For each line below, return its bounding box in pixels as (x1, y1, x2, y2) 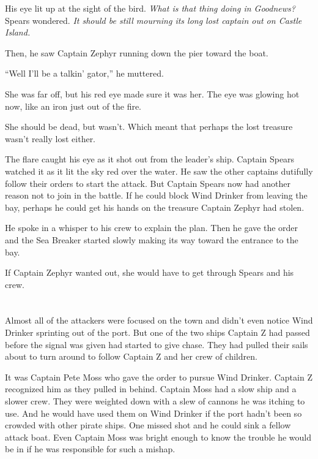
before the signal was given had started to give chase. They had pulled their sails (5, 338, 308, 351)
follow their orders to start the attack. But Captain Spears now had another (5, 176, 290, 189)
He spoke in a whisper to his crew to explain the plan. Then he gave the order (5, 221, 298, 234)
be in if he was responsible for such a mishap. (5, 442, 176, 455)
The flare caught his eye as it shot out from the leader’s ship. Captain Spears (5, 153, 295, 165)
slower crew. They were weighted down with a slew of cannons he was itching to (5, 395, 305, 408)
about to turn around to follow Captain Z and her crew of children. (5, 350, 257, 363)
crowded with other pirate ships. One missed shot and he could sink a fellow (5, 419, 291, 431)
